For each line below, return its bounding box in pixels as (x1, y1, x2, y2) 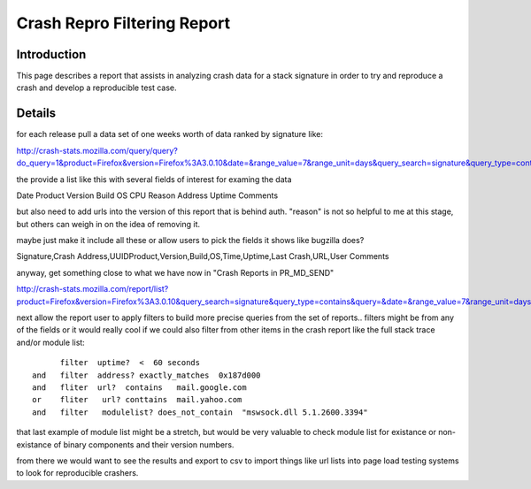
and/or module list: (16, 337, 86, 348)
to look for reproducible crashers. (16, 468, 139, 478)
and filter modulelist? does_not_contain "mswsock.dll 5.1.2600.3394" (32, 407, 368, 417)
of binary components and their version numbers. (53, 439, 235, 450)
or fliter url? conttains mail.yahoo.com (32, 394, 242, 405)
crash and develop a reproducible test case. (16, 82, 177, 93)
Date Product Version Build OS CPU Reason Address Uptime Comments (16, 190, 279, 201)
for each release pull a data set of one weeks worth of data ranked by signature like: (16, 129, 323, 140)
